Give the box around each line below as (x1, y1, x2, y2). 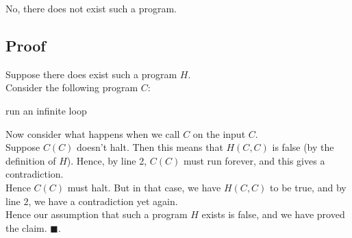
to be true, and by (270, 180, 347, 194)
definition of (5, 153, 56, 167)
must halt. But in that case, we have (67, 180, 221, 194)
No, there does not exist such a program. (5, 1, 177, 15)
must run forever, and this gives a (183, 153, 325, 167)
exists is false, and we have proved (201, 207, 345, 222)
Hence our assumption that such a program (5, 207, 188, 222)
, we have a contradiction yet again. (28, 193, 178, 208)
